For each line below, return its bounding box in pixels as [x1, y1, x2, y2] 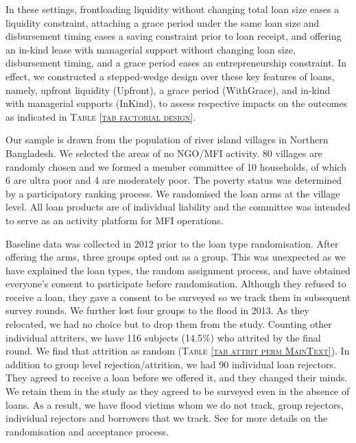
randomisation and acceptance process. [5, 424, 169, 438]
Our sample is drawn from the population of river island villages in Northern [5, 132, 329, 147]
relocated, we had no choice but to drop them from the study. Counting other [5, 317, 332, 331]
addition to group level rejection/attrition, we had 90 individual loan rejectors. [5, 357, 336, 371]
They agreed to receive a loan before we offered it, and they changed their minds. [5, 370, 348, 385]
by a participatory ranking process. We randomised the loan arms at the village [5, 186, 340, 200]
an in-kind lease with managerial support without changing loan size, [5, 42, 296, 56]
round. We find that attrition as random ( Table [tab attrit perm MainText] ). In [5, 344, 350, 358]
